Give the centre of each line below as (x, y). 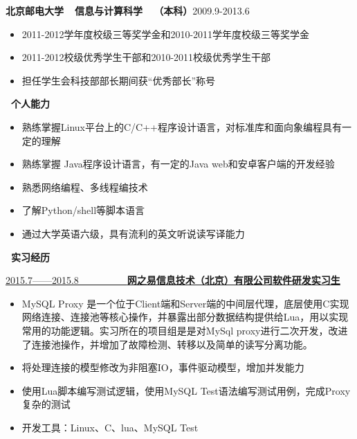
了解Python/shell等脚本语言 (83, 210)
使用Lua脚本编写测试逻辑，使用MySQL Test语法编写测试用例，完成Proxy (186, 390)
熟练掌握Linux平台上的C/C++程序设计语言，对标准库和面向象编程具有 (182, 126)
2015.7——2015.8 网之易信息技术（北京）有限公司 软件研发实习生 (173, 280)
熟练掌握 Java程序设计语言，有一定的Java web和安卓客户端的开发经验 (178, 164)
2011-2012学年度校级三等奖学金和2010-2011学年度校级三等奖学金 (166, 34)
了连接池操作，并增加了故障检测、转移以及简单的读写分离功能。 (167, 344)
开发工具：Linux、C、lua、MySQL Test (110, 427)
